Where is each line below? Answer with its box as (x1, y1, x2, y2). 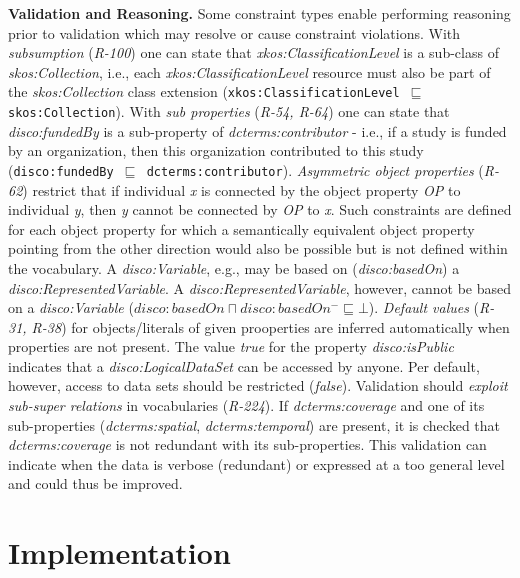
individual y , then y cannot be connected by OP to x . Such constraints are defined (8, 199, 512, 220)
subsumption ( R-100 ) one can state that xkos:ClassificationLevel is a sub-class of (8, 42, 499, 63)
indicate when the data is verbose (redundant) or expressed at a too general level (8, 453, 505, 474)
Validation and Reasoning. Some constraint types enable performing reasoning (8, 3, 511, 23)
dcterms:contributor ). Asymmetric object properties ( (146, 159, 484, 180)
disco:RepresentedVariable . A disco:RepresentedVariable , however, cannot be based (8, 277, 512, 298)
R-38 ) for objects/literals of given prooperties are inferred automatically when (31, 316, 510, 337)
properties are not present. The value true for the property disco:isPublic (8, 336, 454, 357)
